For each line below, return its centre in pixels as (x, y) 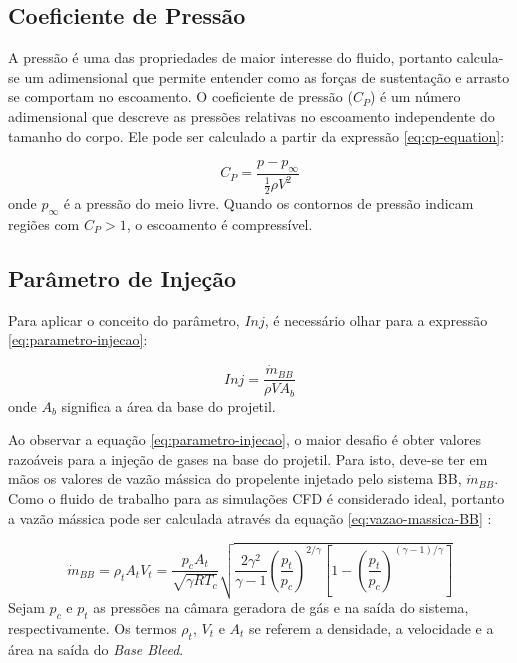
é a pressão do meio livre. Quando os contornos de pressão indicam (268, 203)
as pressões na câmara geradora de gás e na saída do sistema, (281, 606)
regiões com (44, 223)
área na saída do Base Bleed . (96, 648)
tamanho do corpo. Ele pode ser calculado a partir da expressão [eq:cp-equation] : (256, 135)
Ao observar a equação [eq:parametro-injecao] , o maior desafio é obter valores (244, 439)
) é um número (415, 96)
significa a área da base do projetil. (168, 405)
